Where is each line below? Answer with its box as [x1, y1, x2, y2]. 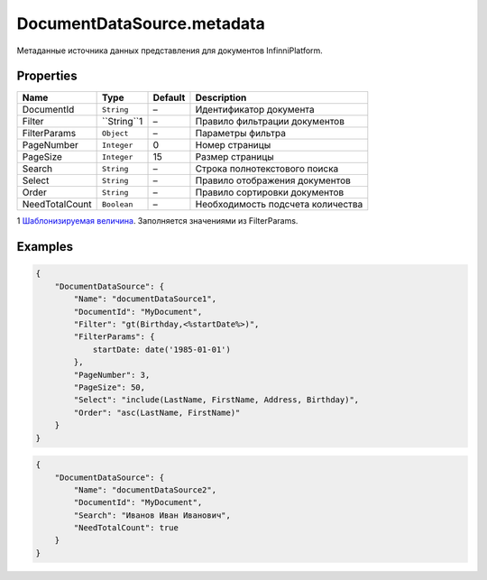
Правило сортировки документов [195, 186, 345, 198]
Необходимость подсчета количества [195, 198, 363, 211]
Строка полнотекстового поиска [195, 162, 339, 175]
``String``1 [101, 115, 143, 128]
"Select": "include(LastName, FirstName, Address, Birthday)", [73, 395, 360, 405]
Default [152, 91, 186, 104]
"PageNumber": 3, [73, 370, 151, 380]
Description [195, 91, 247, 104]
